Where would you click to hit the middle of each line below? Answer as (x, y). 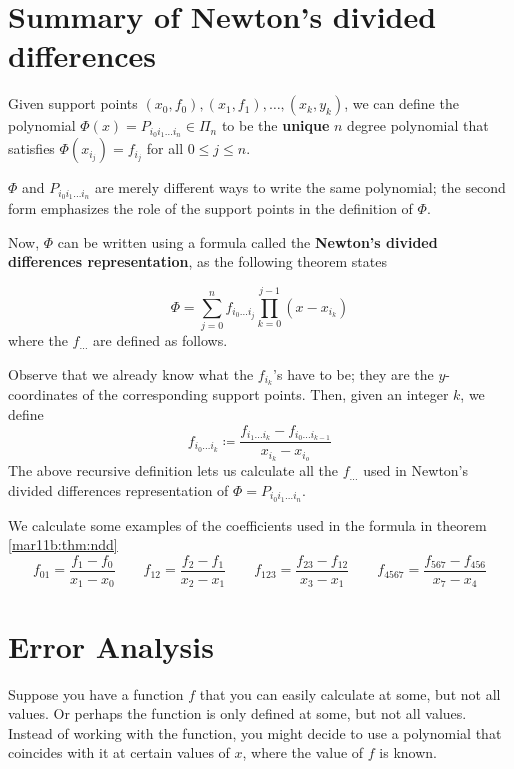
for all (165, 148)
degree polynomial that (418, 125)
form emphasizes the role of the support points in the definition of (210, 208)
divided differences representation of (118, 489)
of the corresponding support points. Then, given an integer (265, 394)
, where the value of (303, 752)
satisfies (31, 148)
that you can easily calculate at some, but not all (350, 693)
